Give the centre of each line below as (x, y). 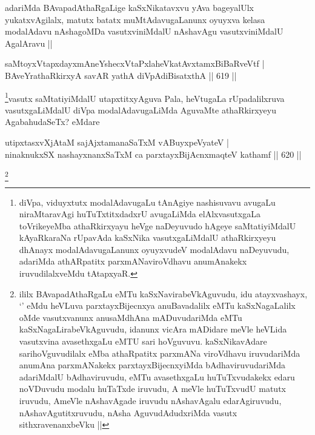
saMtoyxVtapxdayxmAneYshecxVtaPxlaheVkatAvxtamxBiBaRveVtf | (135, 63)
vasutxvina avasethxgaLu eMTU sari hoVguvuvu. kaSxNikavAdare (143, 341)
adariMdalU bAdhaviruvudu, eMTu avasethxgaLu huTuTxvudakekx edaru (157, 376)
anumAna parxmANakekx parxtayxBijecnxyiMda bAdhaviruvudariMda (152, 365)
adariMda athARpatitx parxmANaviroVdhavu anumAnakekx (133, 261)
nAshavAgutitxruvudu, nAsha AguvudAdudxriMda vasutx (128, 412)
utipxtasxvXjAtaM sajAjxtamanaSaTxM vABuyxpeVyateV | (117, 142)
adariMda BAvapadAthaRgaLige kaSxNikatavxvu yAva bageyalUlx (129, 7)
